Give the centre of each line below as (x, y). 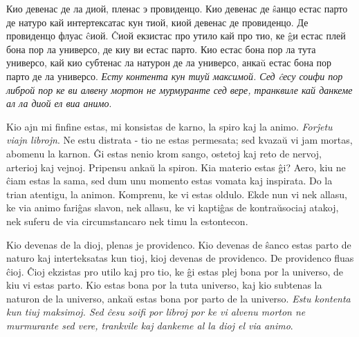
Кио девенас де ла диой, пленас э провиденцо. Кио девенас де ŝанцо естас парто (177, 8)
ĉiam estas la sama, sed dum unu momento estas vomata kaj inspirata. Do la (169, 181)
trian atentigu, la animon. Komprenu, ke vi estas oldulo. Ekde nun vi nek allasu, (177, 194)
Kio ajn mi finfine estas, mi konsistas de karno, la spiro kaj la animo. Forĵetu (169, 126)
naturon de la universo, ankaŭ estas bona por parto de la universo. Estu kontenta (178, 298)
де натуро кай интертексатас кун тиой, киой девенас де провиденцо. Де (157, 22)
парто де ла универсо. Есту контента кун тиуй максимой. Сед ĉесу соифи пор (175, 76)
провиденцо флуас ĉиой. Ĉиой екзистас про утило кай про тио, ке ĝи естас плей (176, 36)
